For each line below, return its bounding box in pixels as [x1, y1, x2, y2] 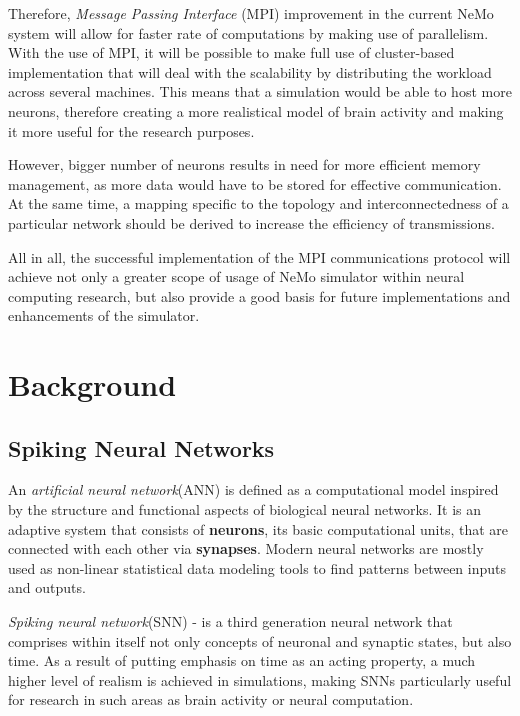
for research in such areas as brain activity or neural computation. [8, 689, 414, 710]
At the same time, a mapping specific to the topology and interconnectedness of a [8, 193, 509, 214]
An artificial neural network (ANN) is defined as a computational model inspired [8, 479, 499, 500]
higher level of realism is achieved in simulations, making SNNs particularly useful [8, 669, 512, 690]
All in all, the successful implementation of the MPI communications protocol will [8, 246, 511, 267]
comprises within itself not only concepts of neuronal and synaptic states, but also [8, 630, 512, 651]
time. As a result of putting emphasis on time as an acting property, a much [8, 650, 476, 671]
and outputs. [8, 577, 86, 598]
